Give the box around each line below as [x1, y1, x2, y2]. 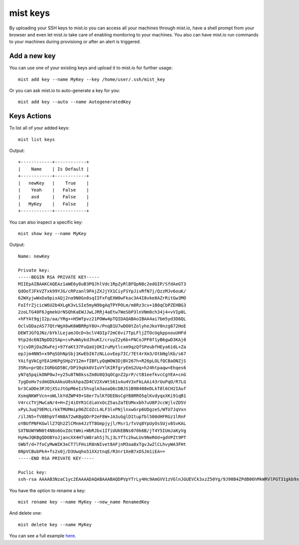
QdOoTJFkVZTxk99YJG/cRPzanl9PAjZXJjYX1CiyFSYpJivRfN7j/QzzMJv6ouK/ [18, 288, 186, 294]
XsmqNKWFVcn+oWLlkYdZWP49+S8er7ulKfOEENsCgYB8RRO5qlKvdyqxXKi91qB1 [18, 393, 186, 399]
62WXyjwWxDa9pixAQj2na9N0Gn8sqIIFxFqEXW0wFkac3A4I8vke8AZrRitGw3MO [18, 295, 186, 301]
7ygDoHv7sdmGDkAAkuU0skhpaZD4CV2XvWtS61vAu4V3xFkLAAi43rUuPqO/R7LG [18, 379, 186, 385]
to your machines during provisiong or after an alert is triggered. [9, 39, 141, 45]
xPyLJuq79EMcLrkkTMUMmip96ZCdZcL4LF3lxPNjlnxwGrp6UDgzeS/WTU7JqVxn [18, 407, 186, 412]
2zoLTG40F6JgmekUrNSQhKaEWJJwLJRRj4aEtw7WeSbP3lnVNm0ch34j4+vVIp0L [18, 309, 186, 315]
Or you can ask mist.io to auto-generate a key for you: [9, 88, 121, 94]
